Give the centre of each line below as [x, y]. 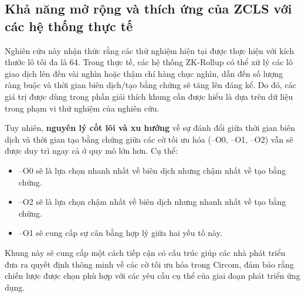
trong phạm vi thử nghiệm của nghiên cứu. [82, 108]
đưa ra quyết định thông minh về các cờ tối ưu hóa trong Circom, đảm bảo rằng [149, 264]
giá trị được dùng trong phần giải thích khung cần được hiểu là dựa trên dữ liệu [149, 96]
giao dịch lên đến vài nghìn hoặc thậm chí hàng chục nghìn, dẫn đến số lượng [144, 73]
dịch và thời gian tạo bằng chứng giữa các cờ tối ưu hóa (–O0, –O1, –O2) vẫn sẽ [149, 139]
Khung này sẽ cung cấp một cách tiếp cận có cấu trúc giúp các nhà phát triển [145, 252]
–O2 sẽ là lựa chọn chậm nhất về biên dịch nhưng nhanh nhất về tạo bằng [152, 202]
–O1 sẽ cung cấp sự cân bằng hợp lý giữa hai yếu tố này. [120, 233]
